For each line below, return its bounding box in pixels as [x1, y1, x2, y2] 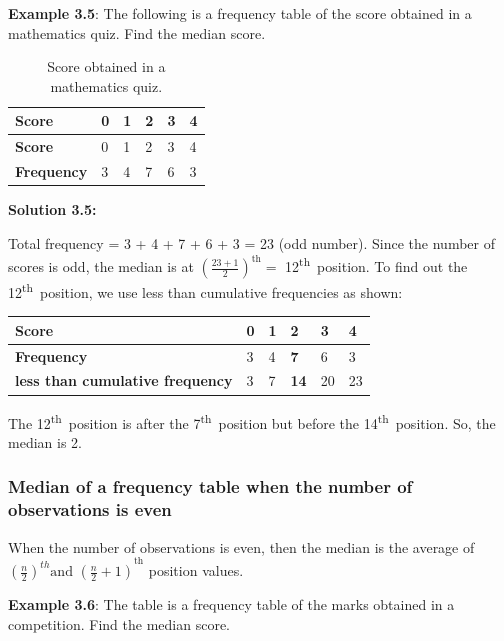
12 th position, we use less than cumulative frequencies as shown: [8, 279, 403, 302]
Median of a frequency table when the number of [8, 474, 413, 499]
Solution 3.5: [8, 199, 97, 220]
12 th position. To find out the [285, 253, 468, 276]
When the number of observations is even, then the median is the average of [8, 536, 475, 557]
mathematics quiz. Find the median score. [8, 22, 266, 43]
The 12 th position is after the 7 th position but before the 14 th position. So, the [8, 409, 496, 433]
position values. [148, 560, 244, 581]
